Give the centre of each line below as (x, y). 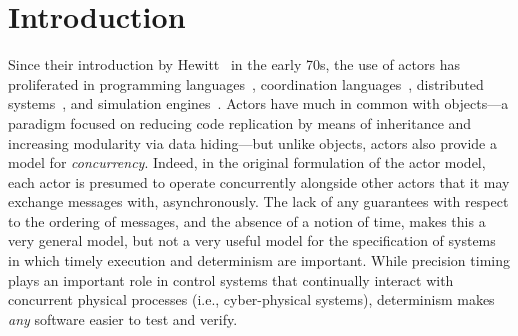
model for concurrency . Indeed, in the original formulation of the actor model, (247, 162)
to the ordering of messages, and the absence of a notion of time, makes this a (247, 220)
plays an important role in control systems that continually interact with (231, 279)
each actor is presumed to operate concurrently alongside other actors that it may (259, 181)
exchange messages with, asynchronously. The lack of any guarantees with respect (258, 201)
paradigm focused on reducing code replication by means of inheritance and (240, 122)
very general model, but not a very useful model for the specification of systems (252, 240)
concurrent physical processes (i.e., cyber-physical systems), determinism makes (251, 299)
